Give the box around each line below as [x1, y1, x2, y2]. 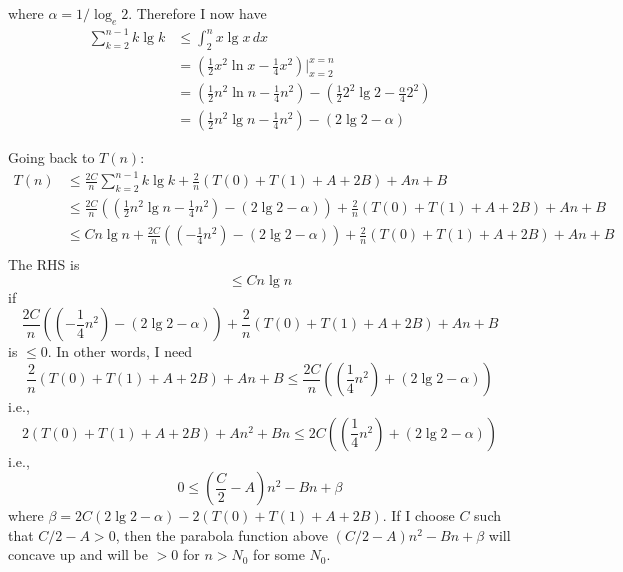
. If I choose [382, 505, 455, 526]
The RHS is [8, 254, 80, 275]
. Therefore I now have [128, 3, 267, 23]
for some [253, 544, 305, 565]
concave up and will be [8, 544, 148, 565]
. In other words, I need [47, 341, 193, 362]
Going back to [8, 147, 95, 168]
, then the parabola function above [115, 524, 329, 545]
